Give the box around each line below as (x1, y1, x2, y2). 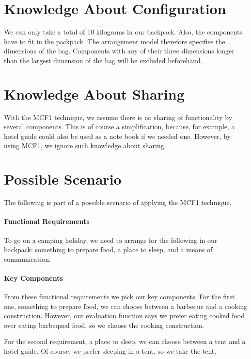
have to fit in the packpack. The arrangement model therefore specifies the (4, 36, 225, 46)
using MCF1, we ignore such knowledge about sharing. (4, 140, 166, 151)
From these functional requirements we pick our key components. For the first (4, 291, 235, 302)
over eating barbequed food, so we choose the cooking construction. (4, 320, 204, 330)
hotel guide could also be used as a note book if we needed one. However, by (4, 131, 231, 141)
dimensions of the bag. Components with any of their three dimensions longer (4, 46, 235, 56)
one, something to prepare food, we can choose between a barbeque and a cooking (4, 301, 248, 311)
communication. (4, 254, 51, 264)
